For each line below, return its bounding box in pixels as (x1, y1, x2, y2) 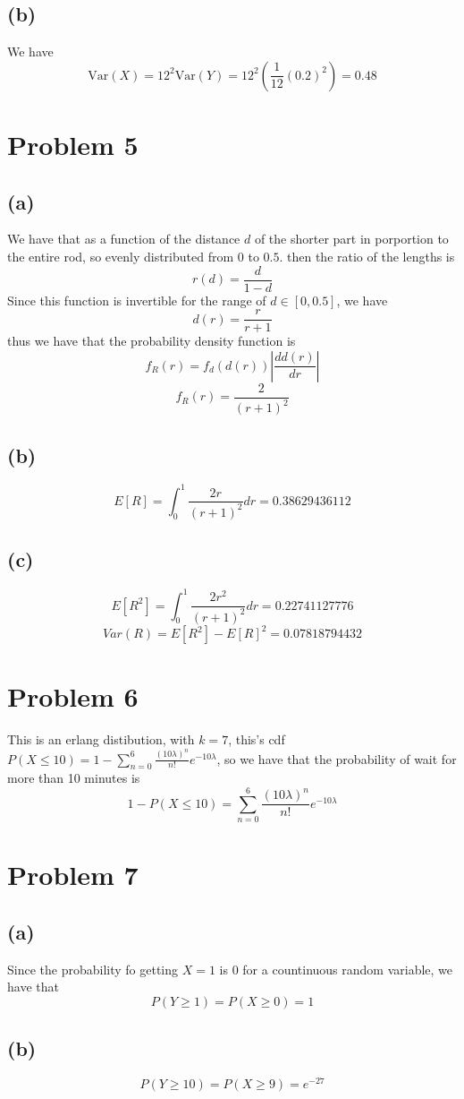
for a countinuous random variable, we (242, 959, 453, 978)
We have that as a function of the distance (7, 229, 240, 248)
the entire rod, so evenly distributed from (7, 246, 234, 265)
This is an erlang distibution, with (7, 730, 195, 749)
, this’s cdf (228, 730, 285, 749)
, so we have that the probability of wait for (216, 749, 457, 768)
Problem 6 (7, 678, 139, 715)
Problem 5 (7, 125, 139, 162)
